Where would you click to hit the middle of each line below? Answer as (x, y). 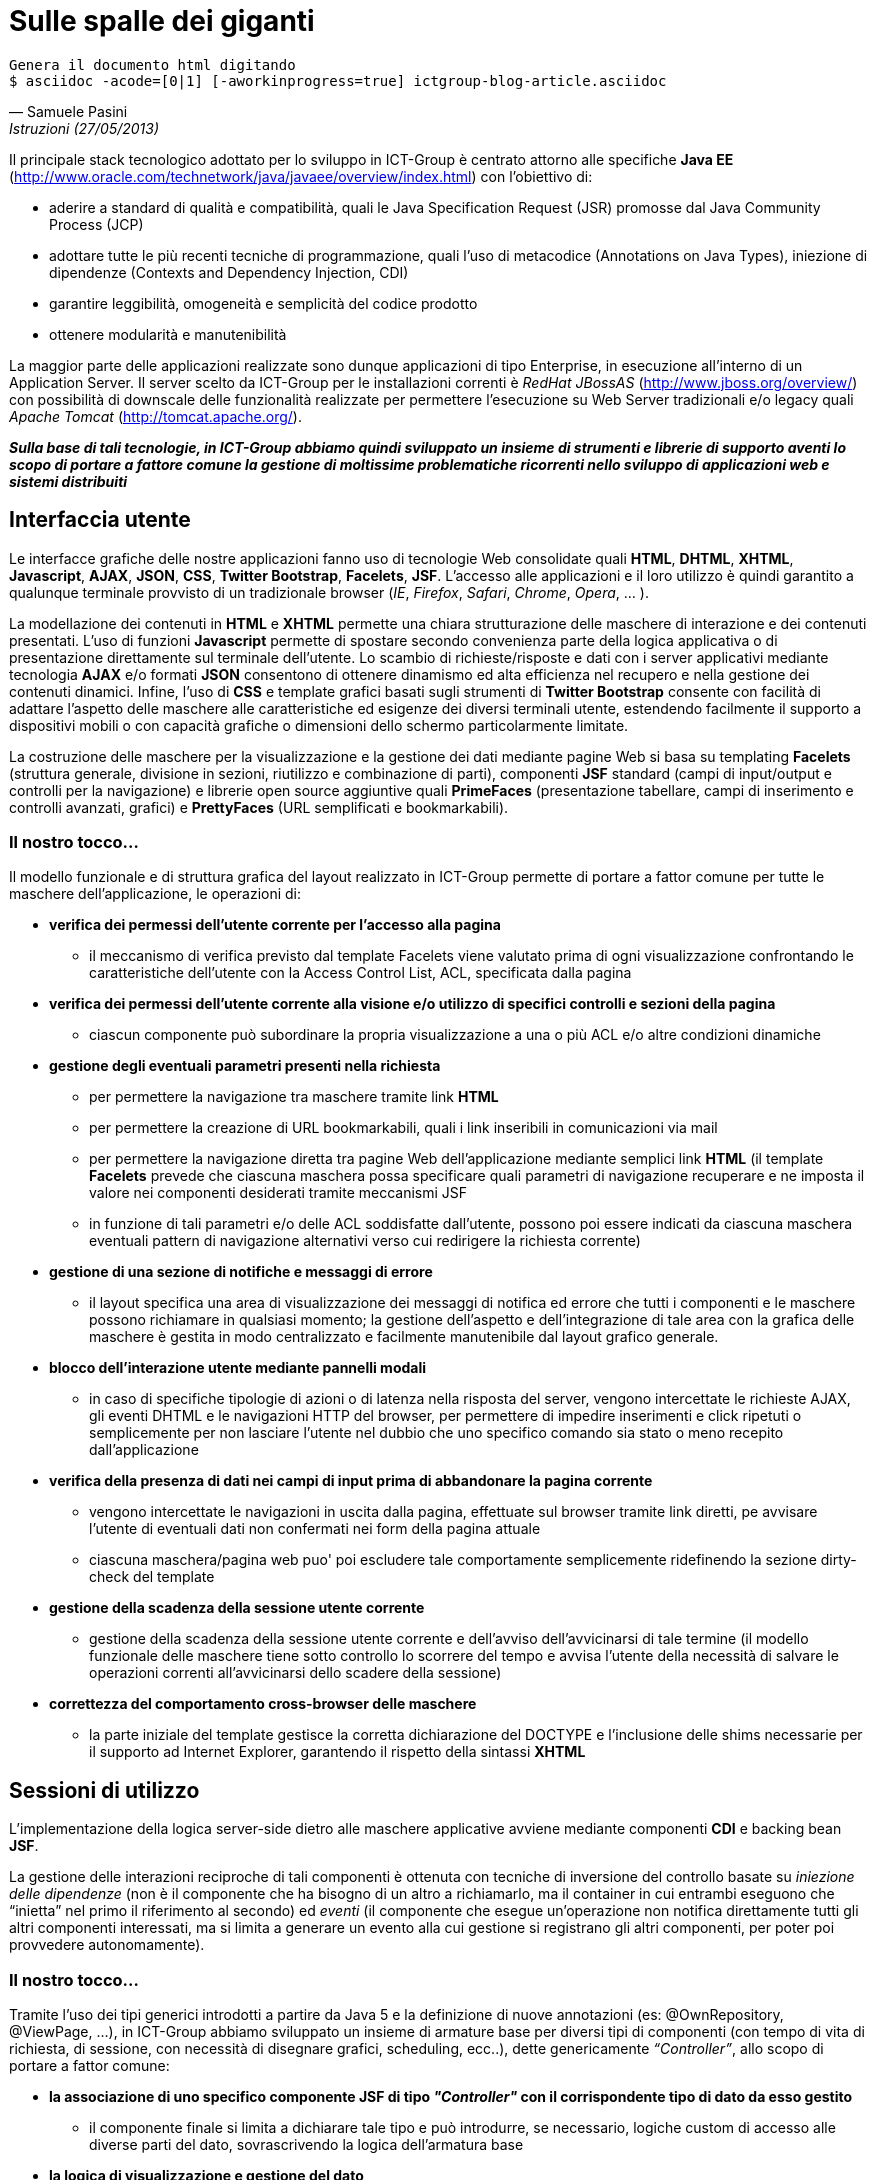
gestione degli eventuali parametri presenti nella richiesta (245, 1066)
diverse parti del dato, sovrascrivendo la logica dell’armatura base (306, 2144)
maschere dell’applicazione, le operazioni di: (155, 894)
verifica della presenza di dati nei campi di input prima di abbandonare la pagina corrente (351, 1481)
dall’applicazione (144, 1450)
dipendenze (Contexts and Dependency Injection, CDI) (229, 272)
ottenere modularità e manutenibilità (168, 334)
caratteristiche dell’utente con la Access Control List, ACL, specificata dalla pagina (360, 973)
